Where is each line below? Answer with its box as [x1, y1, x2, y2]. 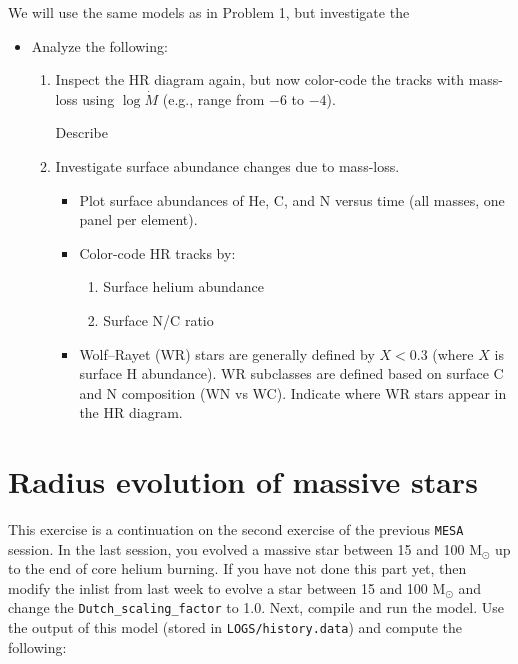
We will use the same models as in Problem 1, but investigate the [8, 2, 410, 22]
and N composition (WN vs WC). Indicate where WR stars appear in [79, 382, 507, 403]
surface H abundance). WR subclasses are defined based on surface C [79, 363, 504, 384]
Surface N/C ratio [103, 309, 214, 330]
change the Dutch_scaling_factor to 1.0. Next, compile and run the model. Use [8, 597, 505, 618]
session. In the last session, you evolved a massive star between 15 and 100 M [8, 538, 482, 559]
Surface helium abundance [103, 276, 264, 297]
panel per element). [79, 209, 198, 230]
